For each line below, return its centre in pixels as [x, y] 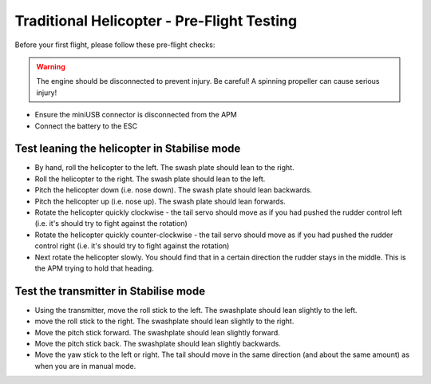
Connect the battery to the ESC [86, 126]
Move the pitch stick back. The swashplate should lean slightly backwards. [158, 344]
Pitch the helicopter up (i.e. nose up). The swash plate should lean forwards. [160, 201]
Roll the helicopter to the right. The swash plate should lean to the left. [150, 179]
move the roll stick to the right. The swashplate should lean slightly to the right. [164, 321]
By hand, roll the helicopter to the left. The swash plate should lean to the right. [164, 168]
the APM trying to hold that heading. [95, 268]
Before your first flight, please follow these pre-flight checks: [115, 45]
